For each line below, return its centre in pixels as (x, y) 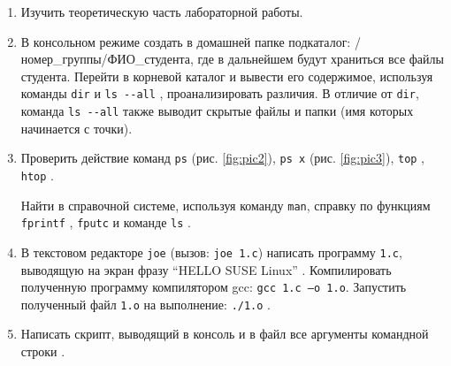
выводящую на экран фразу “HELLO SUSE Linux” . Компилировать (206, 269)
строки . (43, 351)
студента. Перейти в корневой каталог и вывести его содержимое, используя (227, 76)
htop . (37, 175)
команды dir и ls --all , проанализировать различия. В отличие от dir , (220, 93)
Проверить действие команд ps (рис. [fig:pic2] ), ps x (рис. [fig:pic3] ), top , (223, 158)
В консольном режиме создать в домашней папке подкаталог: (186, 41)
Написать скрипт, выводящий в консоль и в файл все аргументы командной (225, 334)
